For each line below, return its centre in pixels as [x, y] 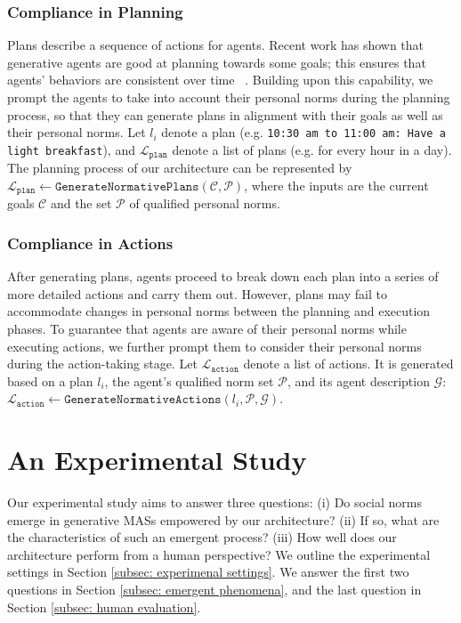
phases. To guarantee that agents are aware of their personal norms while [207, 328]
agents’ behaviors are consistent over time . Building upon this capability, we [220, 80]
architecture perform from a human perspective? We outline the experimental [219, 554]
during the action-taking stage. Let [102, 364]
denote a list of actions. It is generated [348, 364]
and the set [81, 203]
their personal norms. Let [77, 132]
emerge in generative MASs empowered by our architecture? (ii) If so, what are [223, 519]
